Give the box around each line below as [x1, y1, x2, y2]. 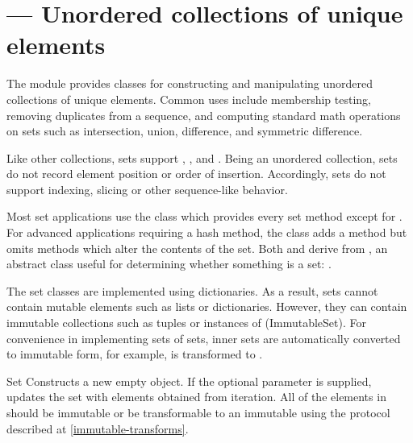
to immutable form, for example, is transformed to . [6, 346, 263, 362]
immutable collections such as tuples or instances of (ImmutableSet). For [6, 314, 366, 331]
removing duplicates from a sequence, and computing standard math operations [6, 106, 401, 123]
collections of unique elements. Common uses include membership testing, [6, 90, 371, 107]
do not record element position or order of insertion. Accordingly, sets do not [6, 165, 386, 182]
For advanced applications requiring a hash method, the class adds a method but [6, 224, 407, 241]
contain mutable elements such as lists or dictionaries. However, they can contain [6, 298, 407, 315]
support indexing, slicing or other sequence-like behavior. [6, 180, 288, 197]
